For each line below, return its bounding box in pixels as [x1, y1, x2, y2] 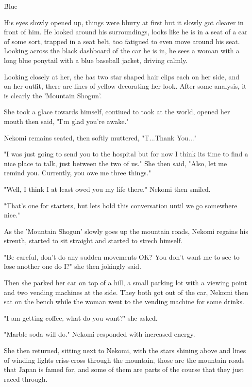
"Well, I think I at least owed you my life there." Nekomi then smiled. [4, 184, 211, 194]
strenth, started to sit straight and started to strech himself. [4, 235, 183, 246]
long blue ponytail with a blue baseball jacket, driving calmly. [4, 55, 188, 65]
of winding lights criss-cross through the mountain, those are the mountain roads [4, 355, 245, 365]
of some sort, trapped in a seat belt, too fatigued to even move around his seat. [4, 36, 240, 46]
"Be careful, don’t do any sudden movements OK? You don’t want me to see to [4, 251, 240, 262]
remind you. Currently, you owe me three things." [4, 168, 151, 178]
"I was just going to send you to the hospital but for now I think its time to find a [4, 149, 249, 159]
